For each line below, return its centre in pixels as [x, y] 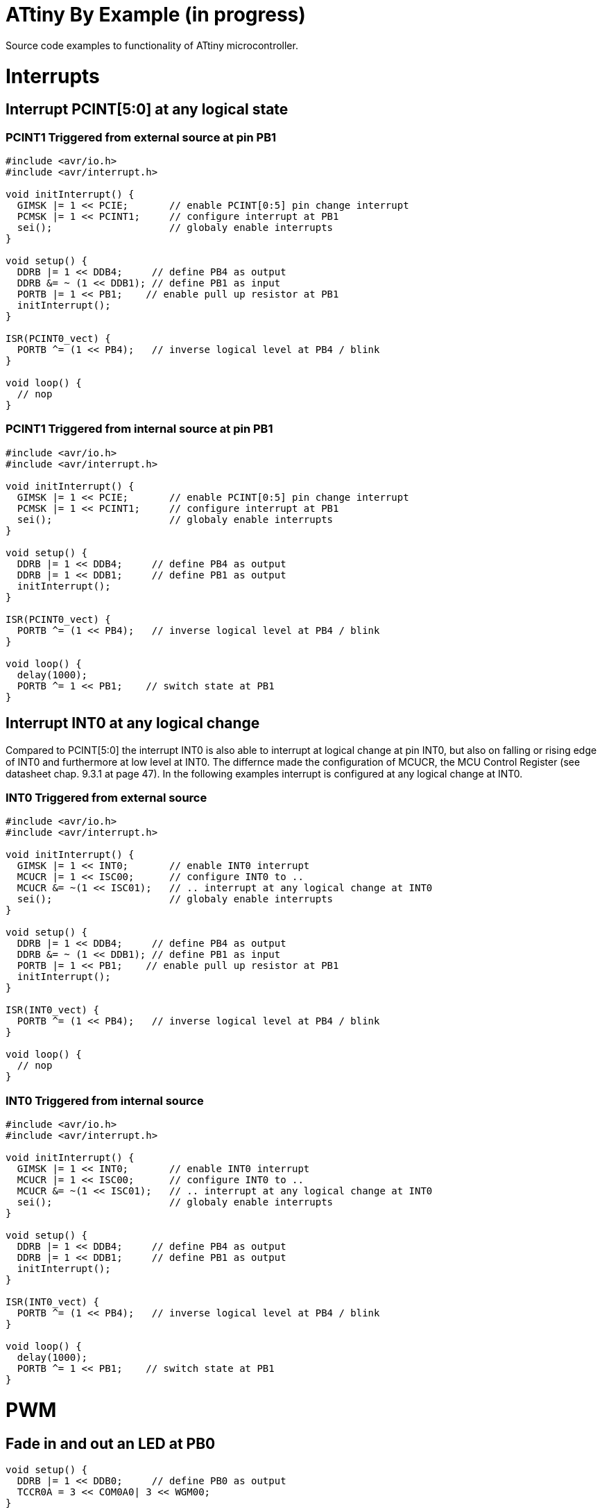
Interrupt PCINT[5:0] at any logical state [147, 110]
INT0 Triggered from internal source [105, 1100]
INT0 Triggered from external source [106, 798]
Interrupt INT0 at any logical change [133, 723]
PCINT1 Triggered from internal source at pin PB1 [139, 429]
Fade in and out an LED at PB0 [111, 1443]
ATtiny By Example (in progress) [156, 15]
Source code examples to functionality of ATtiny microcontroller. [152, 45]
